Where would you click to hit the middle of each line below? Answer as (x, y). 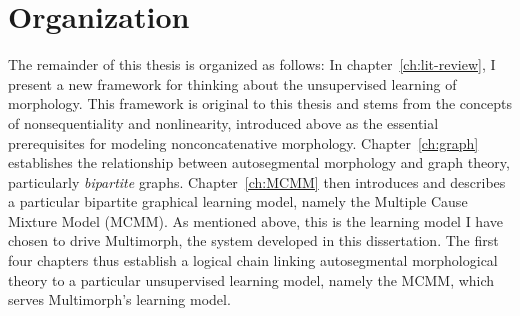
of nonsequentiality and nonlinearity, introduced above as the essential (223, 122)
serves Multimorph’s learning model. (119, 299)
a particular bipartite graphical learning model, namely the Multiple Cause (238, 201)
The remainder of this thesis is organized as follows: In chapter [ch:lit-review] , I (252, 64)
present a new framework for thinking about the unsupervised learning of (232, 83)
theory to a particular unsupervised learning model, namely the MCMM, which (251, 279)
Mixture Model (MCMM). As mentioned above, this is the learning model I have (255, 220)
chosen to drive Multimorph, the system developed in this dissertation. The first (253, 240)
